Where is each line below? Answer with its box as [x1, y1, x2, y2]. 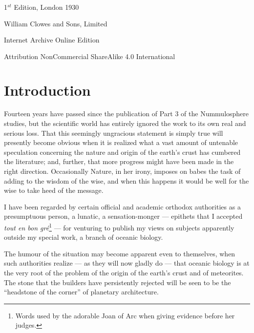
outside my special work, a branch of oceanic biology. [4, 232, 163, 242]
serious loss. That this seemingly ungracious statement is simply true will [4, 127, 223, 138]
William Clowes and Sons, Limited [4, 18, 107, 28]
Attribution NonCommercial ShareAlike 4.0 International [4, 51, 175, 61]
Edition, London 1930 [14, 2, 79, 12]
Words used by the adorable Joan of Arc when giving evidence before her [15, 310, 235, 320]
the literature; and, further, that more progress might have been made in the [4, 156, 234, 166]
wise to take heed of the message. [4, 185, 104, 195]
